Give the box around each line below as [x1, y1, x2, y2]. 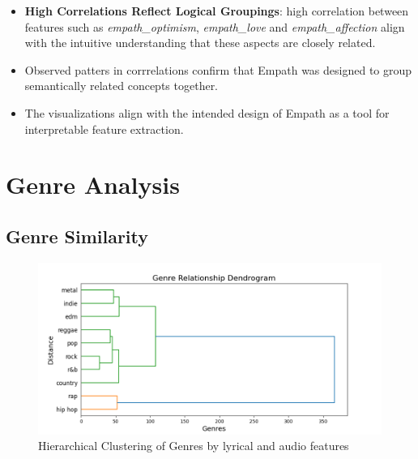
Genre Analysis [6, 168, 180, 201]
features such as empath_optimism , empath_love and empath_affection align [24, 18, 405, 35]
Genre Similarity [6, 223, 149, 248]
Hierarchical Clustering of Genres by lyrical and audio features [38, 437, 349, 454]
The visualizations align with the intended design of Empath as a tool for [24, 104, 390, 121]
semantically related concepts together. [24, 77, 219, 94]
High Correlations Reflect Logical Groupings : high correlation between [24, 2, 409, 19]
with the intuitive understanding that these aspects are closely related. [24, 34, 376, 51]
